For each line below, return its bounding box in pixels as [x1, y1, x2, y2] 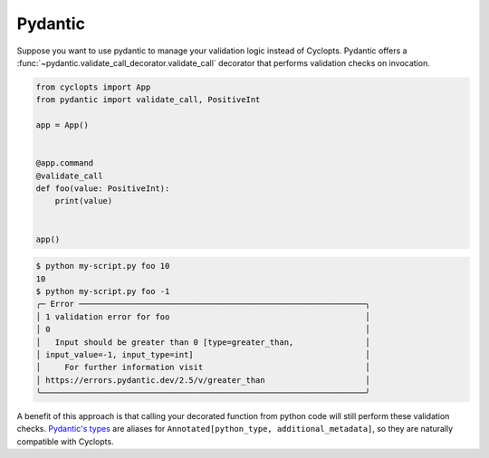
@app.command [35, 158, 94, 168]
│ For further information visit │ [35, 362, 370, 373]
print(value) [54, 196, 113, 206]
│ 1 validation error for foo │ [35, 311, 370, 321]
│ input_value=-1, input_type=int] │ [35, 349, 370, 359]
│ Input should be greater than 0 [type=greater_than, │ [35, 337, 370, 348]
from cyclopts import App [35, 81, 151, 92]
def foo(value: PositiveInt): [35, 184, 170, 194]
